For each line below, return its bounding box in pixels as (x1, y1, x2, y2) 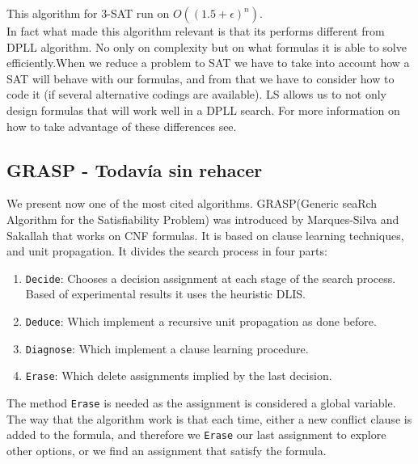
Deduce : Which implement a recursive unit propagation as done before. (25, 312, 377, 329)
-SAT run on (107, 5, 170, 21)
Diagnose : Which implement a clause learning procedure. (25, 340, 309, 356)
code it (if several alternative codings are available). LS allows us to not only (6, 86, 386, 103)
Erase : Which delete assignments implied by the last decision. (25, 367, 332, 384)
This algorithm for (6, 5, 98, 21)
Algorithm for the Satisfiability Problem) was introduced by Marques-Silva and (6, 210, 399, 227)
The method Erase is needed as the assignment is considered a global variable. (6, 394, 396, 411)
